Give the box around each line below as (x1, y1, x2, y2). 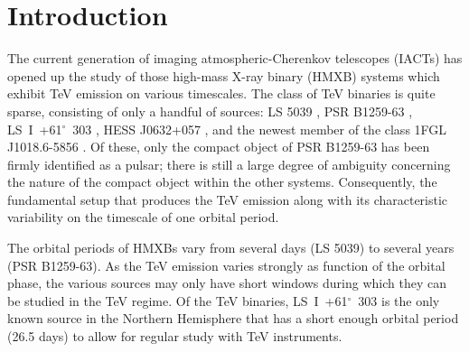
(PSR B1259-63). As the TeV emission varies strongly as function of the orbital (7, 255, 446, 274)
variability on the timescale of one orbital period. (7, 208, 279, 227)
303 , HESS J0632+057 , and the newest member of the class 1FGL (72, 119, 447, 138)
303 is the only (358, 291, 440, 310)
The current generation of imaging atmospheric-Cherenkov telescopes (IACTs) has (7, 49, 463, 68)
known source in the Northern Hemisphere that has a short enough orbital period (7, 309, 459, 328)
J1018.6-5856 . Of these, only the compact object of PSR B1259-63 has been (7, 137, 430, 156)
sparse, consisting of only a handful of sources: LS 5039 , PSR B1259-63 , (7, 101, 413, 120)
